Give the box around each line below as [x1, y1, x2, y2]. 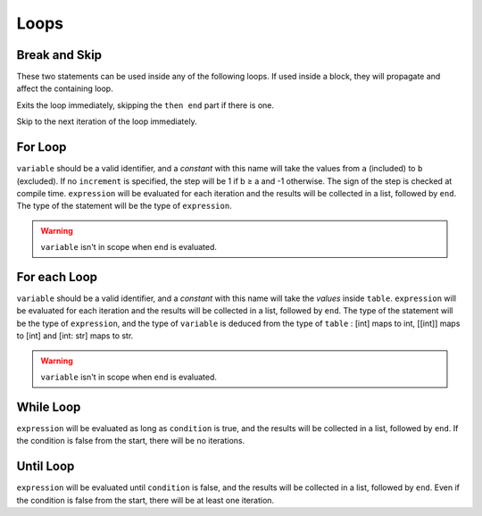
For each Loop [16, 269, 98, 285]
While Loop [16, 399, 81, 414]
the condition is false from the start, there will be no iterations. [16, 436, 245, 446]
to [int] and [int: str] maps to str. [16, 330, 134, 341]
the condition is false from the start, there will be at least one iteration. [16, 495, 275, 505]
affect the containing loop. [16, 83, 113, 94]
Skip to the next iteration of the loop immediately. [16, 116, 197, 127]
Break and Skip [16, 47, 103, 62]
